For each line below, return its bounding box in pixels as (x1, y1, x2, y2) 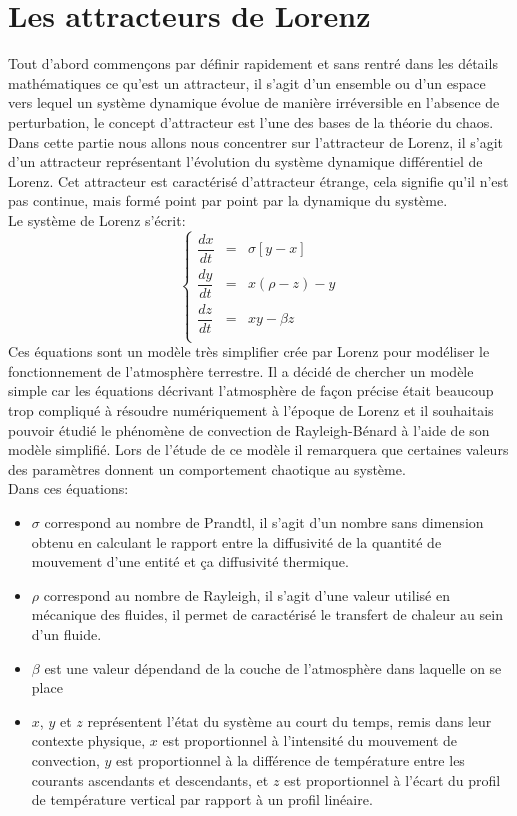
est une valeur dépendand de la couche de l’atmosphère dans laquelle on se (44, 657, 502, 678)
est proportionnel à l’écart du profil (284, 769, 501, 790)
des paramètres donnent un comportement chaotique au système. (8, 458, 406, 479)
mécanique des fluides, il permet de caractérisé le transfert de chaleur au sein (31, 604, 503, 625)
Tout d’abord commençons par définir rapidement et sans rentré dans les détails (8, 53, 498, 74)
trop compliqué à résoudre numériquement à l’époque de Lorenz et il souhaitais (8, 400, 494, 421)
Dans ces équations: (8, 478, 129, 499)
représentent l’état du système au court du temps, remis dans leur (87, 710, 492, 731)
